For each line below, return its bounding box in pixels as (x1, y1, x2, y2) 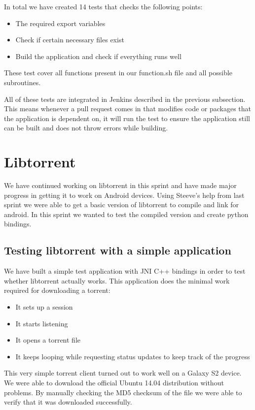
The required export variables (15, 18, 106, 28)
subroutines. (4, 77, 41, 87)
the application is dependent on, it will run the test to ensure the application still (4, 113, 250, 123)
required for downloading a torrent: (4, 285, 110, 295)
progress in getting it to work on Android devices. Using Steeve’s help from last (4, 189, 245, 200)
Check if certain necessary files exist (15, 34, 124, 45)
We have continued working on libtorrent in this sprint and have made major (4, 180, 237, 190)
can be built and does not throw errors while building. (4, 123, 168, 133)
